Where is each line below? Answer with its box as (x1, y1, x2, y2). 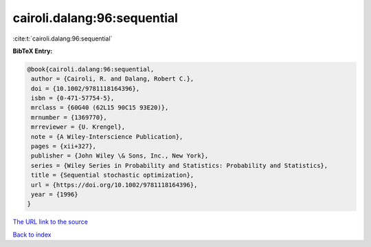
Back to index (12, 230, 52, 239)
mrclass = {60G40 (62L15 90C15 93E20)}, (31, 104, 169, 111)
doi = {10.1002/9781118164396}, (31, 85, 140, 92)
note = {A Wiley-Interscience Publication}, (31, 133, 183, 140)
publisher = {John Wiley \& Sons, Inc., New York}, (31, 152, 209, 160)
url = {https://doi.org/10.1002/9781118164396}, (31, 181, 198, 189)
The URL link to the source (12, 217, 89, 226)
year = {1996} (31, 191, 78, 198)
